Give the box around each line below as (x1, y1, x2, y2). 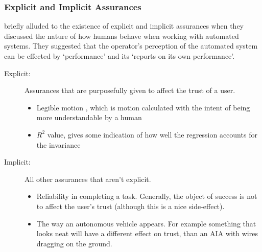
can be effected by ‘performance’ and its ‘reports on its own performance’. (4, 51, 235, 61)
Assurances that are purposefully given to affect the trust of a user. (25, 85, 235, 96)
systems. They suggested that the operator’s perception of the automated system (4, 40, 258, 51)
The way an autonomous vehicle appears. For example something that (36, 218, 256, 228)
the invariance (36, 139, 81, 150)
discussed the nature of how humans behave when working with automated (4, 30, 239, 41)
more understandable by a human (36, 112, 142, 123)
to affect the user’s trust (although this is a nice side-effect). (36, 200, 225, 211)
